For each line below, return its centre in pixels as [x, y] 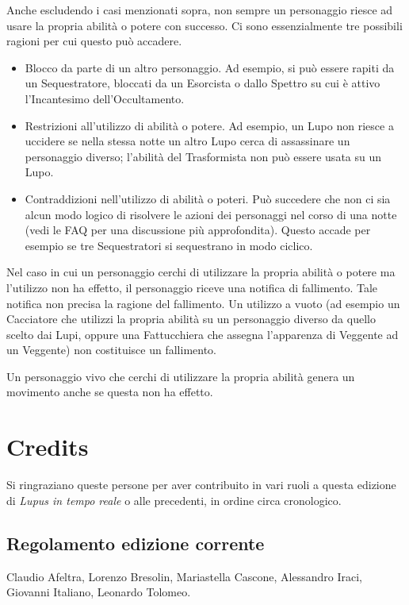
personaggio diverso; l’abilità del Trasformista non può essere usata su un [203, 156]
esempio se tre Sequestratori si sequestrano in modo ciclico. [169, 245]
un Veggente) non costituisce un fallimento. [111, 350]
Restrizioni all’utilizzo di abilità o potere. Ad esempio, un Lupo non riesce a [209, 125]
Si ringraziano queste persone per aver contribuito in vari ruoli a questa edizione [201, 485]
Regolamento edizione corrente [136, 543]
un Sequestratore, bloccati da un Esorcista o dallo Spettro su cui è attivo [203, 83]
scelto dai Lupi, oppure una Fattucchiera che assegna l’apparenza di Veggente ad [203, 334]
